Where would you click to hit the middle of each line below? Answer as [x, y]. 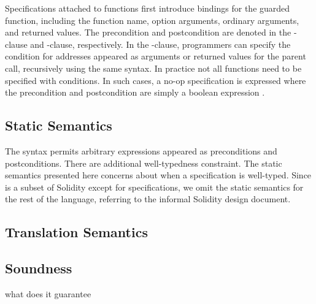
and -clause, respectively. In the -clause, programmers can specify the [160, 44]
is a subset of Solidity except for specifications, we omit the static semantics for [154, 187]
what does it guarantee [48, 293]
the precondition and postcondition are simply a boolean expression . [135, 92]
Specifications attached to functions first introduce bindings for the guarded [148, 8]
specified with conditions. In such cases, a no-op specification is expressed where [156, 80]
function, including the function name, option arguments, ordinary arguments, [152, 20]
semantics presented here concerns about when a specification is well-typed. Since [158, 175]
